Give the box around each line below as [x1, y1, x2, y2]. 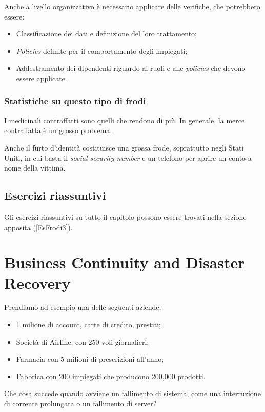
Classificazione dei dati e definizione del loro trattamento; [16, 28, 197, 39]
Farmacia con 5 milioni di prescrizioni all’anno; [16, 353, 164, 364]
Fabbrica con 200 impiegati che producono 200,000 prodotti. [16, 370, 206, 381]
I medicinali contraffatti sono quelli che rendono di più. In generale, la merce [4, 115, 245, 125]
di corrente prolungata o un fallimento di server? [4, 398, 157, 409]
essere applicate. [16, 72, 67, 83]
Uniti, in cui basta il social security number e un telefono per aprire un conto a [4, 152, 252, 163]
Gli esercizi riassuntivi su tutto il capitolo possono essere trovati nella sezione [4, 211, 247, 222]
